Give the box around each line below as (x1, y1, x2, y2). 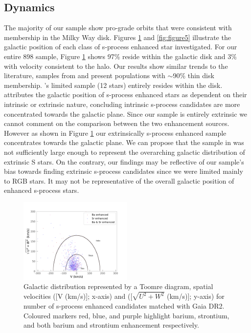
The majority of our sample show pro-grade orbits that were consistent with (4, 22, 232, 33)
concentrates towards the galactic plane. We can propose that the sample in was (4, 137, 244, 147)
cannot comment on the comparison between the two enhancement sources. (4, 118, 229, 128)
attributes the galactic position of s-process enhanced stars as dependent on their (4, 89, 247, 100)
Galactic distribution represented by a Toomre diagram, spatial (23, 281, 213, 291)
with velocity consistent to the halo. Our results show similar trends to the (4, 61, 228, 71)
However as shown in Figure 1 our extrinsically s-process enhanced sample (4, 127, 227, 138)
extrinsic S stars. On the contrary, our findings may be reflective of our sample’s (4, 156, 244, 166)
